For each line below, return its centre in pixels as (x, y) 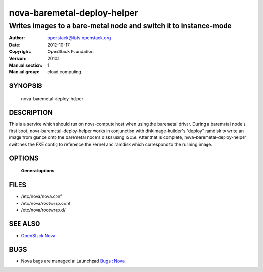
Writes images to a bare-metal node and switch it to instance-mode (121, 26)
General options (38, 171)
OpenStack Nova (38, 235)
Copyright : (20, 51)
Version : (18, 58)
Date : (15, 45)
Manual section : (26, 65)
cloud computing (64, 72)
